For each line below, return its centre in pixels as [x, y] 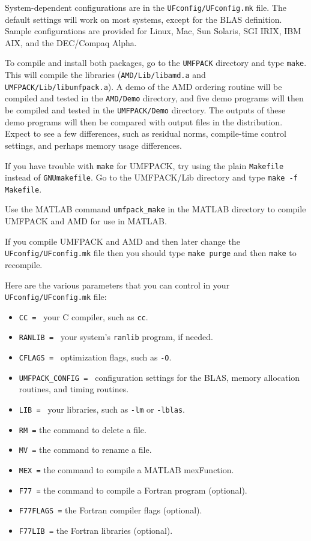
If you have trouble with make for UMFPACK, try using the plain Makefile [144, 165]
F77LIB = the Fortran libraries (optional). [96, 530]
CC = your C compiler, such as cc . [83, 316]
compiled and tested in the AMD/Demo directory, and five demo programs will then [154, 98]
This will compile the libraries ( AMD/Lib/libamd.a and [105, 75]
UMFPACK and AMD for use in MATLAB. [86, 221]
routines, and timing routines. [74, 389]
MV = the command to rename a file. [85, 450]
